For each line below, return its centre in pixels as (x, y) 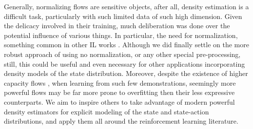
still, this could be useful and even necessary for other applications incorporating (125, 64)
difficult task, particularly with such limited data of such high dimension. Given (123, 16)
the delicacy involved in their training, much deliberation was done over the (117, 26)
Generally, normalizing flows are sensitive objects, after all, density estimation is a (126, 6)
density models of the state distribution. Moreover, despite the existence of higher (126, 73)
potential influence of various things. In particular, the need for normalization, (121, 35)
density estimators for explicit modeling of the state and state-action (107, 111)
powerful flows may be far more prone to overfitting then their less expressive (119, 92)
